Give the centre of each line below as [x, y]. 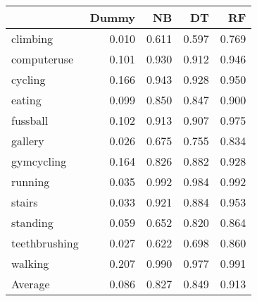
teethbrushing [45, 243]
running [31, 182]
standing [32, 222]
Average [31, 284]
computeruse [43, 59]
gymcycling [39, 161]
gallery [28, 141]
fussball [30, 120]
